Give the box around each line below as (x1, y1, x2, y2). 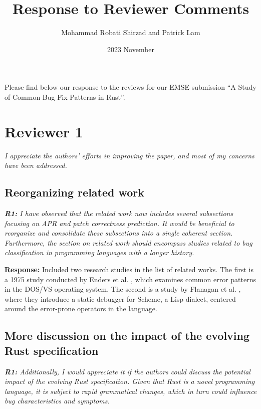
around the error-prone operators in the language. (5, 303, 157, 314)
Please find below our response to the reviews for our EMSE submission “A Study (5, 82, 256, 92)
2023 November (107, 44, 155, 54)
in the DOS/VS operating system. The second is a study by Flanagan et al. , (5, 284, 241, 294)
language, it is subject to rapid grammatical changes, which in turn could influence (5, 385, 257, 396)
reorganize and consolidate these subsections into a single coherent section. (5, 228, 233, 238)
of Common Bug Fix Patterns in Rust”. (5, 91, 125, 102)
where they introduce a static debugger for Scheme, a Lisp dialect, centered (5, 293, 236, 304)
